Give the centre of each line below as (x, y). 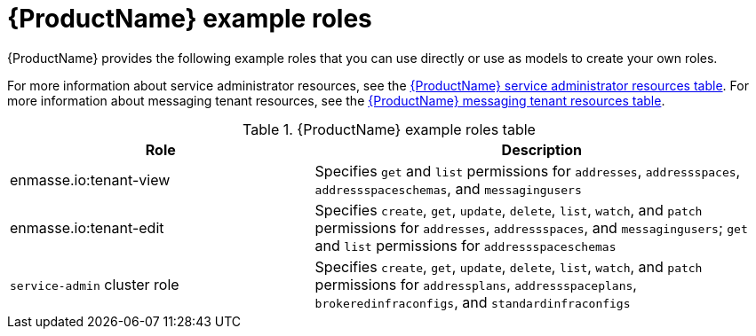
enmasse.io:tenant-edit (87, 227)
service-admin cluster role (95, 284)
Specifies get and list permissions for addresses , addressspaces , (528, 171)
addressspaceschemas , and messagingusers (448, 188)
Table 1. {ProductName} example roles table (389, 129)
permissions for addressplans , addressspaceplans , (476, 284)
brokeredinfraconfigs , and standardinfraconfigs (473, 302)
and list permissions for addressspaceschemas (466, 245)
